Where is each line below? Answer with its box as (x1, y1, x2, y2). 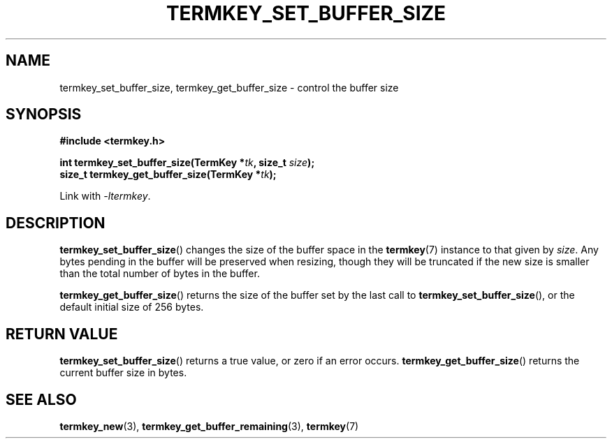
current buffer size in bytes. (59, 367, 187, 379)
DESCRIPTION (6, 214, 105, 232)
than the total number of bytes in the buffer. (59, 267, 260, 280)
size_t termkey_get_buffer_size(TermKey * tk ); (59, 168, 277, 181)
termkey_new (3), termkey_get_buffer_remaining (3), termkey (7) (59, 420, 359, 432)
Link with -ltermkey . (59, 190, 151, 202)
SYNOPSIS (6, 105, 82, 124)
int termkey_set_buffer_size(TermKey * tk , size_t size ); (59, 156, 315, 169)
